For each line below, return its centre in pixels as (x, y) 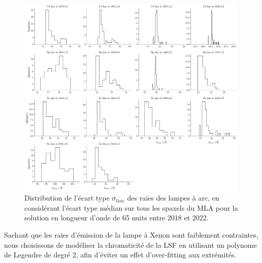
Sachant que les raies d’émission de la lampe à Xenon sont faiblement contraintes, (131, 235)
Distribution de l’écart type (67, 198)
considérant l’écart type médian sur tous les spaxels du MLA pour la (131, 207)
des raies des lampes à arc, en (173, 198)
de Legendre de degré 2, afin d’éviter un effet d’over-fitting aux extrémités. (120, 255)
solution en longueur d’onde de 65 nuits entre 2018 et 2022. (117, 218)
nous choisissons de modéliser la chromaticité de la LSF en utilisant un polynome (130, 244)
